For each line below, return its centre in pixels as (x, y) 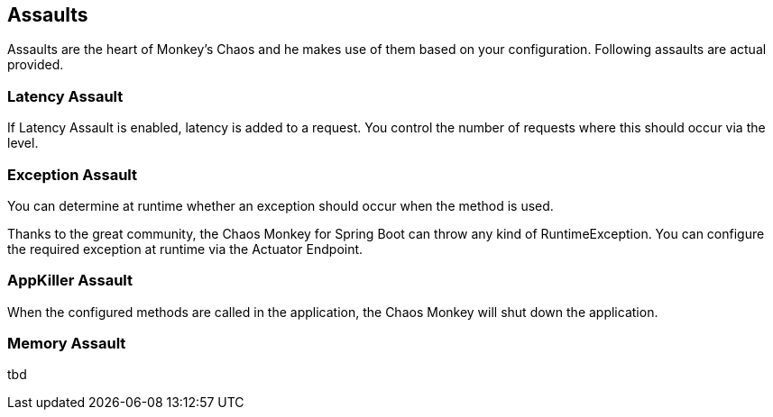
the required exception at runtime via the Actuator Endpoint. (185, 249)
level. (23, 143)
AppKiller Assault (70, 281)
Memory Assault (67, 344)
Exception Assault (72, 174)
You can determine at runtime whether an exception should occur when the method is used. (281, 205)
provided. (36, 65)
